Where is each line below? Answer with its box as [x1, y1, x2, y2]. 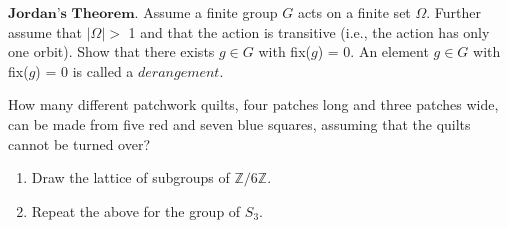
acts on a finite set [297, 2, 411, 22]
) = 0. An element [317, 41, 429, 62]
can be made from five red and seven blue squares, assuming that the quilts [8, 113, 471, 134]
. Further [426, 2, 482, 22]
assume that [8, 21, 83, 42]
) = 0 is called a [35, 60, 134, 81]
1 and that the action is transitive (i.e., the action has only [128, 21, 490, 42]
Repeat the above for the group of [31, 200, 241, 221]
